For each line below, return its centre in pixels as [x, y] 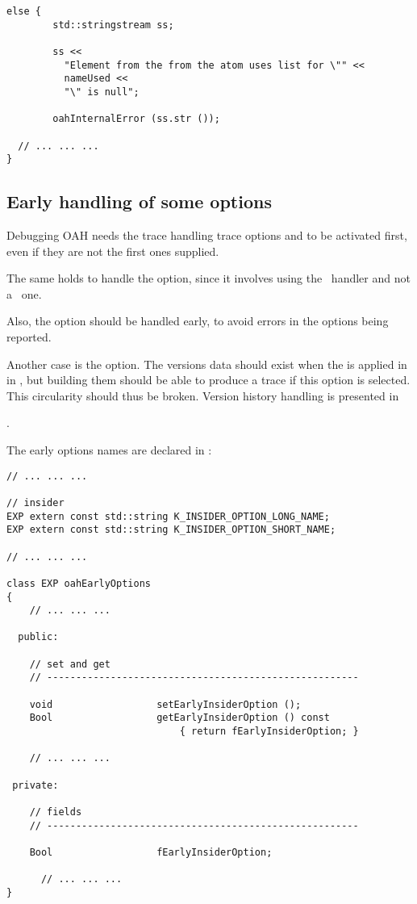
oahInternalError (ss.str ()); [136, 119]
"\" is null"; [102, 92]
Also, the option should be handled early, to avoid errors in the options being [198, 321]
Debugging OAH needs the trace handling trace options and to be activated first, [207, 235]
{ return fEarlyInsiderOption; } [269, 732]
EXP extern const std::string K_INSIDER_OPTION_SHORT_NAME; [171, 530]
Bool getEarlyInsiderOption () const [179, 718]
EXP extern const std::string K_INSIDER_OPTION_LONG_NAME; [168, 516]
